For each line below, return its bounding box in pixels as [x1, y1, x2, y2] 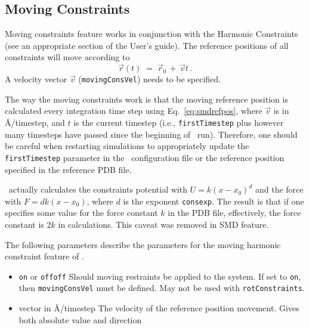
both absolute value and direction [18, 313, 142, 326]
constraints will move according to [5, 51, 130, 63]
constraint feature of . [5, 250, 84, 262]
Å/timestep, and [5, 116, 65, 129]
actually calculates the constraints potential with [8, 183, 187, 196]
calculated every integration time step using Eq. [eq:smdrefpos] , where [5, 104, 262, 117]
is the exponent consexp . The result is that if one [123, 194, 304, 207]
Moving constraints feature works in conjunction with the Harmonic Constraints [5, 27, 298, 40]
